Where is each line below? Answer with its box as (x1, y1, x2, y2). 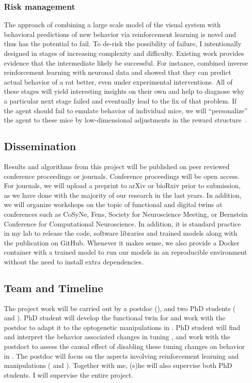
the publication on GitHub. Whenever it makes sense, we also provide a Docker (4, 237, 240, 247)
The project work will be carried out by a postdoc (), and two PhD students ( (4, 303, 236, 313)
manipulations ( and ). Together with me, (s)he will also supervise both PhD (4, 360, 233, 370)
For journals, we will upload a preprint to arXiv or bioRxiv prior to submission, (4, 180, 241, 191)
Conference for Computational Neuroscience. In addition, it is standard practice (4, 218, 241, 228)
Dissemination (4, 139, 76, 154)
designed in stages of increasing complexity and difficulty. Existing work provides (4, 48, 244, 58)
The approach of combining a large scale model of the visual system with (4, 19, 221, 30)
